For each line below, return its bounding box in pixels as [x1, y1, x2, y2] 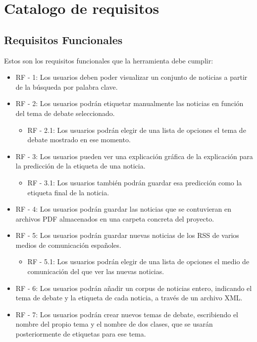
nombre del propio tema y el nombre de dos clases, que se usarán [15, 319, 213, 329]
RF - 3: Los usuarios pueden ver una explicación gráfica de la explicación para [15, 151, 253, 161]
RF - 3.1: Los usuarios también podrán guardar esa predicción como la [27, 177, 242, 187]
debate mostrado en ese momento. [27, 134, 131, 145]
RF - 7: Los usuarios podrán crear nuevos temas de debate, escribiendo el [15, 309, 238, 319]
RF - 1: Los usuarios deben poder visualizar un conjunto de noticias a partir [15, 72, 248, 82]
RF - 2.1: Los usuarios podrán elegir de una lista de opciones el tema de [27, 124, 246, 135]
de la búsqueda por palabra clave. [15, 81, 118, 92]
